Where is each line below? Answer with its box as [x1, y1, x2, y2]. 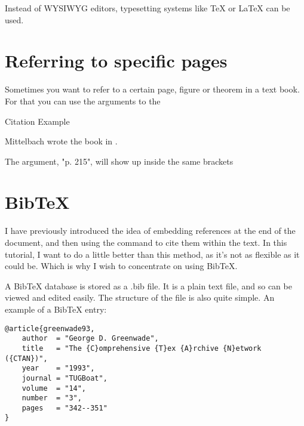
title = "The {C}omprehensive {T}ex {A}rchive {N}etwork [22, 344, 262, 353]
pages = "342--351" [22, 403, 108, 412]
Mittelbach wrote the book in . [5, 135, 118, 147]
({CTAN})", [5, 354, 48, 363]
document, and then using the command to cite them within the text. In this [5, 236, 287, 248]
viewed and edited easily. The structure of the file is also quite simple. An [5, 291, 275, 304]
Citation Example [5, 115, 70, 127]
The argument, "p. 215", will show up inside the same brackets [5, 155, 234, 167]
